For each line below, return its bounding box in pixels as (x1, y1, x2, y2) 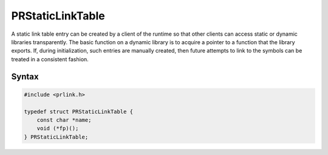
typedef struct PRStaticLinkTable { (24, 108, 134, 115)
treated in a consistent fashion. (11, 55, 89, 63)
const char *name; (36, 116, 92, 124)
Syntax (11, 71, 39, 82)
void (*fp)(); (36, 125, 79, 132)
